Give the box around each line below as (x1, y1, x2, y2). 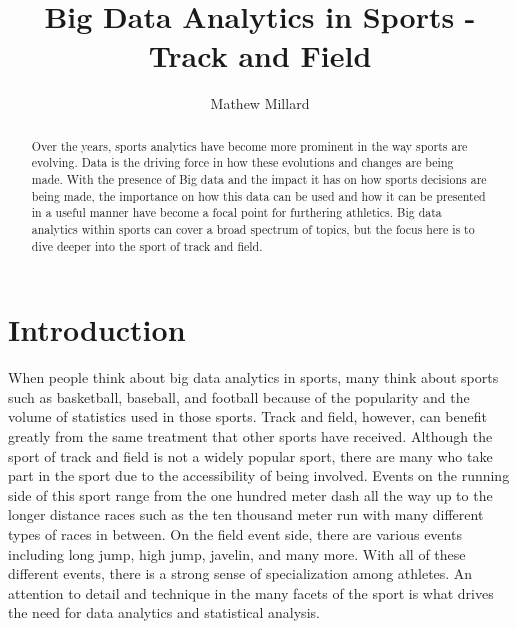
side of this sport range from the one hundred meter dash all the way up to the (8, 484, 493, 505)
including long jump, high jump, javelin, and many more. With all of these (8, 543, 466, 564)
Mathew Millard (210, 93, 310, 114)
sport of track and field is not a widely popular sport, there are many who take (8, 445, 493, 466)
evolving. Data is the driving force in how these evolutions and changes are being (31, 154, 454, 171)
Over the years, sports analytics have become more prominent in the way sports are (31, 137, 468, 154)
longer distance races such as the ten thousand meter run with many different (8, 504, 484, 525)
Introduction (8, 309, 186, 350)
